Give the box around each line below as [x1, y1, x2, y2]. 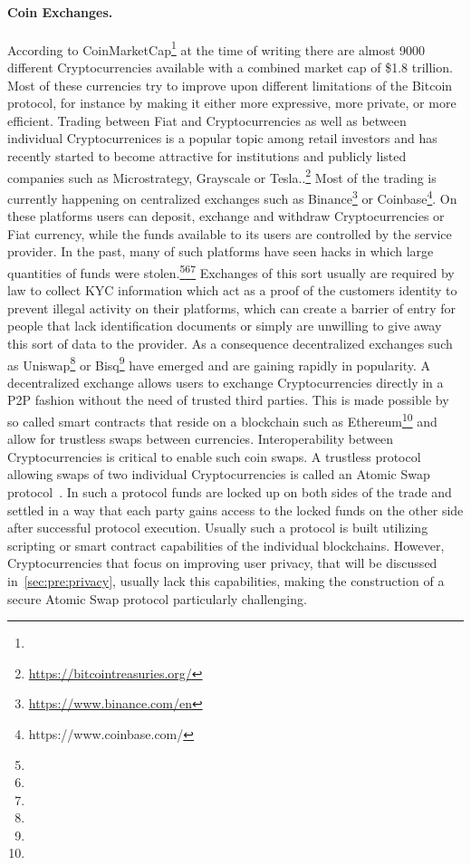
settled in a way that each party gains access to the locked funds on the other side [7, 500, 464, 519]
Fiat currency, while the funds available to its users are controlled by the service [7, 224, 452, 243]
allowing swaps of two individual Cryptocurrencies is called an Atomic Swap [7, 465, 430, 484]
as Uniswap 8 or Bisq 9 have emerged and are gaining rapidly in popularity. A [7, 352, 430, 374]
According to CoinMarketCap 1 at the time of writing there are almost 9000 [7, 37, 426, 59]
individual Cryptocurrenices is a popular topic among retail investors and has [7, 129, 437, 148]
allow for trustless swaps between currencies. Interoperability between [7, 429, 394, 448]
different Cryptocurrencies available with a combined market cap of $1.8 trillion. [7, 58, 453, 77]
